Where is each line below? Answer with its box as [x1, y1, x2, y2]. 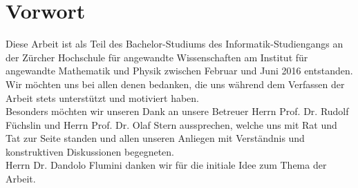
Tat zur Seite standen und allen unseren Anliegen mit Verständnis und [6, 131, 305, 145]
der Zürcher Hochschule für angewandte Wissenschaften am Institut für [6, 50, 308, 64]
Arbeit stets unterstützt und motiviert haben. [6, 90, 199, 105]
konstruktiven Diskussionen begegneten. [6, 144, 175, 158]
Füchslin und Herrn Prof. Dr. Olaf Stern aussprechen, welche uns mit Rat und [6, 117, 337, 132]
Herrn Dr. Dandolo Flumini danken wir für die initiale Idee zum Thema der [6, 158, 327, 172]
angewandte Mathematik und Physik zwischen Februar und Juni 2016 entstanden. [6, 63, 353, 78]
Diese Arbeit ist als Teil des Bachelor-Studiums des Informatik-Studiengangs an [6, 36, 343, 51]
